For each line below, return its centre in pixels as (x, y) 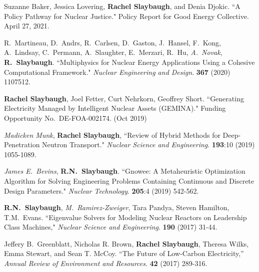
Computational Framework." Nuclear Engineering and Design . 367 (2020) (117, 72)
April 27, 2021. (27, 26)
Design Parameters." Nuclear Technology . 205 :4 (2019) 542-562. (101, 190)
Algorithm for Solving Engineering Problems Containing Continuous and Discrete (129, 180)
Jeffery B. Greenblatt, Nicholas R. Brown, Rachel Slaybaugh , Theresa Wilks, (126, 243)
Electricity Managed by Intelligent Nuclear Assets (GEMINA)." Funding (115, 108)
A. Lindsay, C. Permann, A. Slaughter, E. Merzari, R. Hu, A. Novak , (113, 52)
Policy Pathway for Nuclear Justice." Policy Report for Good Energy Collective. (126, 16)
